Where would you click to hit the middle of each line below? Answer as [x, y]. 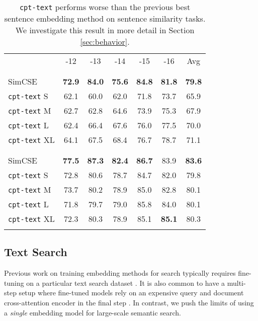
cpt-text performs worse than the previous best [105, 7]
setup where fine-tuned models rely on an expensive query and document [131, 293]
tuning [14, 283]
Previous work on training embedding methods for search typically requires [120, 273]
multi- [236, 283]
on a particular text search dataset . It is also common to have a [126, 283]
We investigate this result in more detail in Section [105, 30]
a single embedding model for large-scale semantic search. [93, 312]
